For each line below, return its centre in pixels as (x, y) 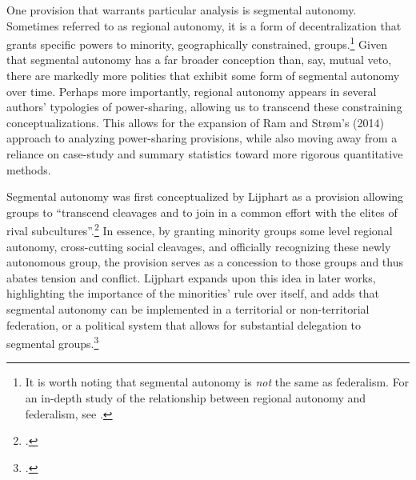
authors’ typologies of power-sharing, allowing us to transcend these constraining (204, 107)
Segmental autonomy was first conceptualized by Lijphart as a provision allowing (205, 196)
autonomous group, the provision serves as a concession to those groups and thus (205, 262)
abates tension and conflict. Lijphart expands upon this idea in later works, (191, 277)
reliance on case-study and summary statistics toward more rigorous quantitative (205, 154)
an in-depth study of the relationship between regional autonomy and (196, 398)
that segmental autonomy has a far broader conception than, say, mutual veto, (199, 60)
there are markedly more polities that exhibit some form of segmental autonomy (203, 76)
